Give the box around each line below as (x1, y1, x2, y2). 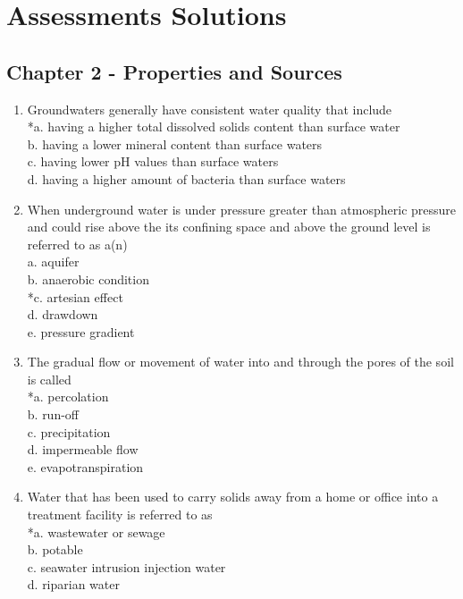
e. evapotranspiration (27, 457, 144, 476)
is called (27, 369, 72, 388)
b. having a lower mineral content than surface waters (27, 134, 323, 153)
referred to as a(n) (27, 234, 128, 253)
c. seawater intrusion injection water (27, 557, 226, 576)
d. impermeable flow (27, 440, 139, 459)
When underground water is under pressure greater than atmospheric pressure (27, 199, 457, 218)
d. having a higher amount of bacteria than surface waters (27, 169, 346, 188)
